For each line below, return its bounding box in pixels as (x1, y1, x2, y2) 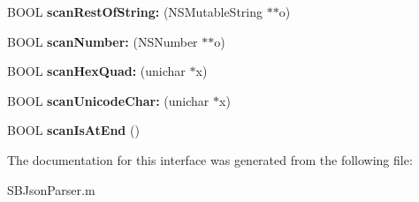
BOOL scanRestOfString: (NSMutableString (7, 3, 263, 20)
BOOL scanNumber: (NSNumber (7, 32, 198, 50)
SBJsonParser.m (7, 180, 95, 198)
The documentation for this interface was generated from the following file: (7, 150, 413, 168)
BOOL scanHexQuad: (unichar (7, 62, 186, 80)
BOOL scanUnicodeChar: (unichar (7, 91, 209, 109)
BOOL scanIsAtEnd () (7, 121, 140, 139)
